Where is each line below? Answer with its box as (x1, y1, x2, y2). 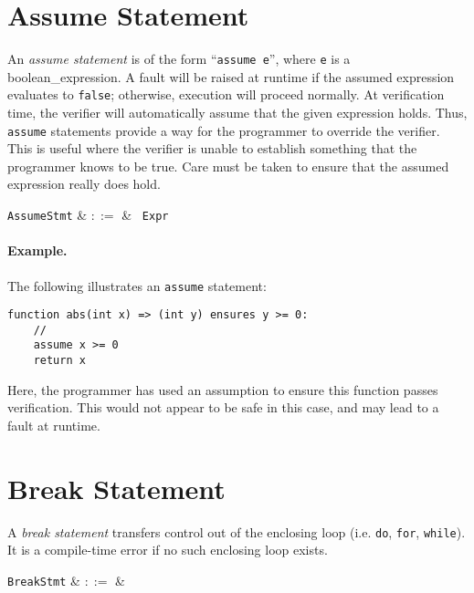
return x (33, 354, 86, 368)
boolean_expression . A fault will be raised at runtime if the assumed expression (7, 67, 455, 86)
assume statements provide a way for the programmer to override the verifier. (7, 120, 440, 140)
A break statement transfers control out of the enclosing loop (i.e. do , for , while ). (7, 522, 466, 541)
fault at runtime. (7, 415, 100, 434)
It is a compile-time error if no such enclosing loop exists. (7, 540, 328, 559)
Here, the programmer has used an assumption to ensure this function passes (7, 380, 438, 399)
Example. (7, 241, 68, 260)
